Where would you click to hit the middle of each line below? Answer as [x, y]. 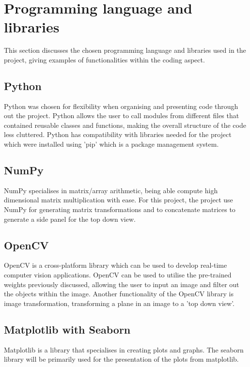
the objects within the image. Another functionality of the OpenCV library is [119, 294]
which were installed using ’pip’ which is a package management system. [111, 144]
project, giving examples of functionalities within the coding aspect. [104, 59]
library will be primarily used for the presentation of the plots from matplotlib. [121, 359]
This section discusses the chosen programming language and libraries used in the [125, 50]
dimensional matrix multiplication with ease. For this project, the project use [118, 200]
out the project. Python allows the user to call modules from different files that [122, 115]
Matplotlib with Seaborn [67, 329]
